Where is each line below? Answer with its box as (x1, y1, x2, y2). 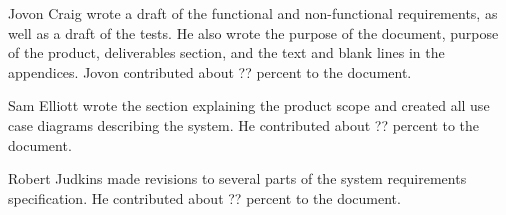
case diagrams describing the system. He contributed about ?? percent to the (8, 114, 480, 135)
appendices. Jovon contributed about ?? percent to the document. (8, 61, 412, 82)
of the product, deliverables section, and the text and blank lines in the (8, 42, 445, 63)
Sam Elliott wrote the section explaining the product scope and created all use (8, 95, 490, 116)
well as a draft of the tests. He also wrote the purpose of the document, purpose (8, 22, 499, 43)
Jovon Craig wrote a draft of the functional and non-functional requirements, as (8, 3, 498, 23)
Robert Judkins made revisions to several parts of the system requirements (8, 168, 467, 189)
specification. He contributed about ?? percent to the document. (8, 187, 401, 208)
